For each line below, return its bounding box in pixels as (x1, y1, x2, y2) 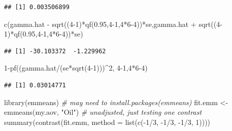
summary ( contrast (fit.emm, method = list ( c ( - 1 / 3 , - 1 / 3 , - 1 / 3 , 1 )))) (4, 116, 211, 127)
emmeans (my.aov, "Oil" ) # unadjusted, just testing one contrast (4, 107, 202, 117)
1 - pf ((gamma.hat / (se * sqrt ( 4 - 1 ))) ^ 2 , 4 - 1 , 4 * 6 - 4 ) (4, 62, 148, 73)
